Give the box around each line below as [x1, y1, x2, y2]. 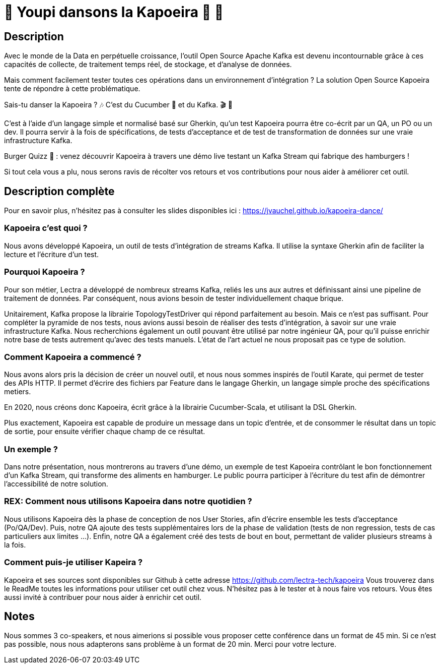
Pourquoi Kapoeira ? [4, 267, 85, 277]
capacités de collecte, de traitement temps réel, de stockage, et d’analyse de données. [4, 60, 292, 69]
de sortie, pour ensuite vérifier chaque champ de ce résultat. [4, 427, 205, 436]
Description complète [4, 185, 115, 198]
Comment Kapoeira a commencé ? [4, 351, 141, 362]
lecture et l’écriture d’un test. [4, 250, 99, 259]
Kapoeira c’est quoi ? [4, 223, 88, 233]
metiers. [4, 387, 31, 396]
